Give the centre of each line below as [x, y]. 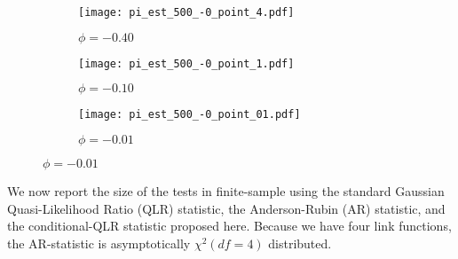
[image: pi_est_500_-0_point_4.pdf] [186, 12]
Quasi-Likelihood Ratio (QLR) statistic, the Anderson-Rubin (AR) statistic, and [226, 208]
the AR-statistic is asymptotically [99, 243]
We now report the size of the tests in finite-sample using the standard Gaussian [226, 190]
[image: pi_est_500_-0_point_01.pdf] [190, 115]
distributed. [300, 243]
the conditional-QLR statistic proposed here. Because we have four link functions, [229, 226]
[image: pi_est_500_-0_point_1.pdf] [186, 63]
